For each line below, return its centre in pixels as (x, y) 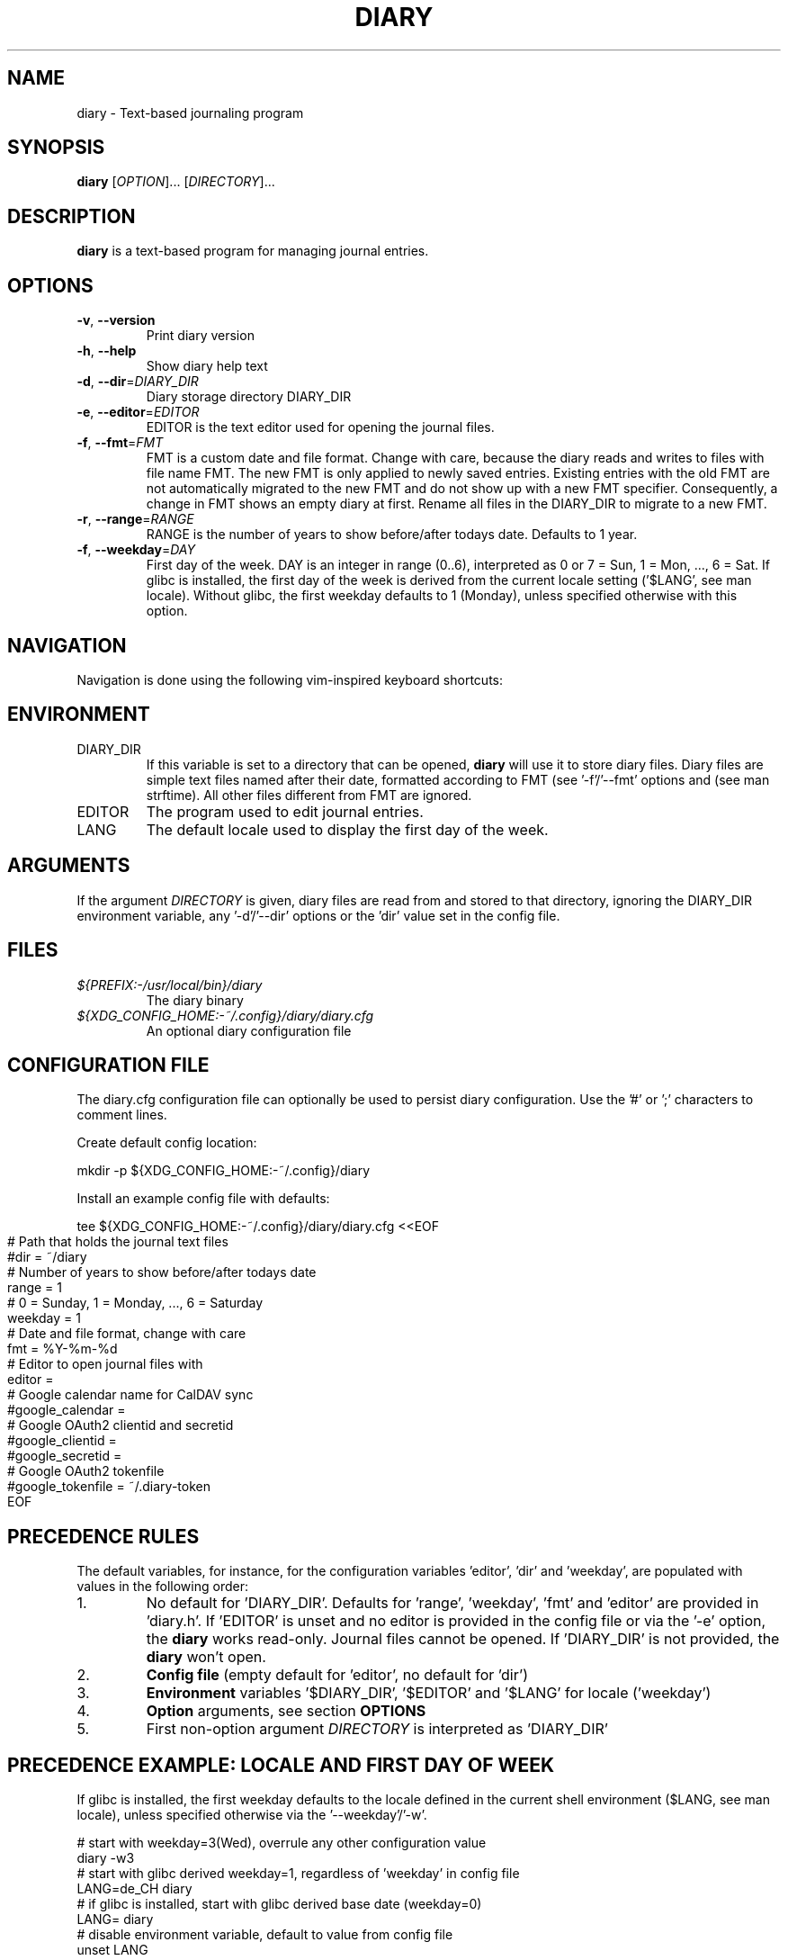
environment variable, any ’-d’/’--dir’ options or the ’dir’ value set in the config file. (318, 915)
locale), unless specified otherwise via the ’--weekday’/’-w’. (252, 1815)
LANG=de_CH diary (134, 1889)
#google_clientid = (62, 1441)
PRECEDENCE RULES (103, 1536)
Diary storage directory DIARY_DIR (249, 397)
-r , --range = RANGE (135, 519)
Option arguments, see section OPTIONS (286, 1711)
